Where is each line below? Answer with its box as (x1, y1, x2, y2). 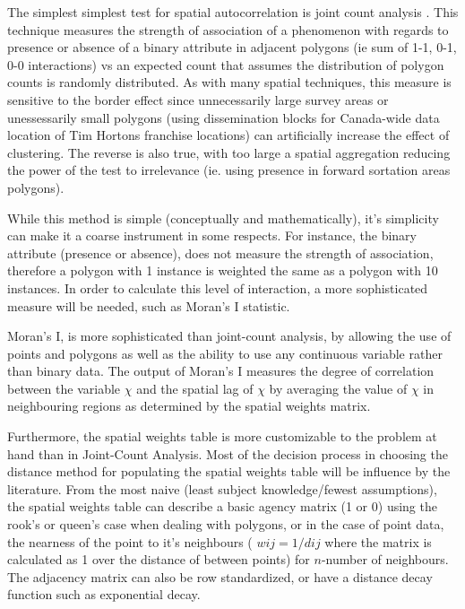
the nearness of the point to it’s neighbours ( (7, 532, 253, 551)
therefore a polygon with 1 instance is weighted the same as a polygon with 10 (7, 261, 438, 280)
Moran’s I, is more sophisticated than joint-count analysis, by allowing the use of (7, 326, 452, 345)
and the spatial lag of (136, 378, 254, 397)
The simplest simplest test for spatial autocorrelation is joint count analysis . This (7, 3, 459, 21)
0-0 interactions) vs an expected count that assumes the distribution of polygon (7, 55, 444, 74)
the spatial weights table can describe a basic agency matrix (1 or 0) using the (7, 497, 437, 516)
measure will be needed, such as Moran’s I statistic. (7, 296, 290, 315)
